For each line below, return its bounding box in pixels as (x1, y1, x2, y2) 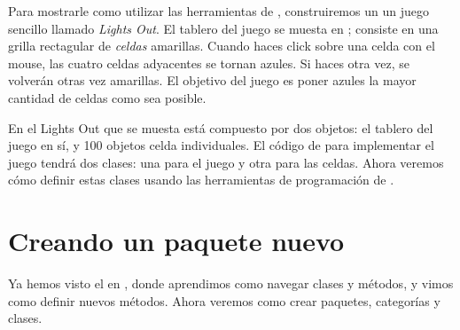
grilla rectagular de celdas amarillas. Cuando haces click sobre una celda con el (8, 36, 435, 55)
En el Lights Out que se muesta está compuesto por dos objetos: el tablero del (8, 118, 433, 137)
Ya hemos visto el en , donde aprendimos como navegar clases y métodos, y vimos (8, 274, 454, 293)
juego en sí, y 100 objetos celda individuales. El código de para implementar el (8, 136, 434, 154)
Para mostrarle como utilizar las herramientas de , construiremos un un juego (8, 2, 429, 20)
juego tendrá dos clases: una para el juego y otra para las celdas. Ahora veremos (8, 153, 444, 171)
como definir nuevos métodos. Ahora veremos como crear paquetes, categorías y (8, 291, 441, 310)
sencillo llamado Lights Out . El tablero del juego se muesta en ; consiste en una (8, 19, 439, 37)
